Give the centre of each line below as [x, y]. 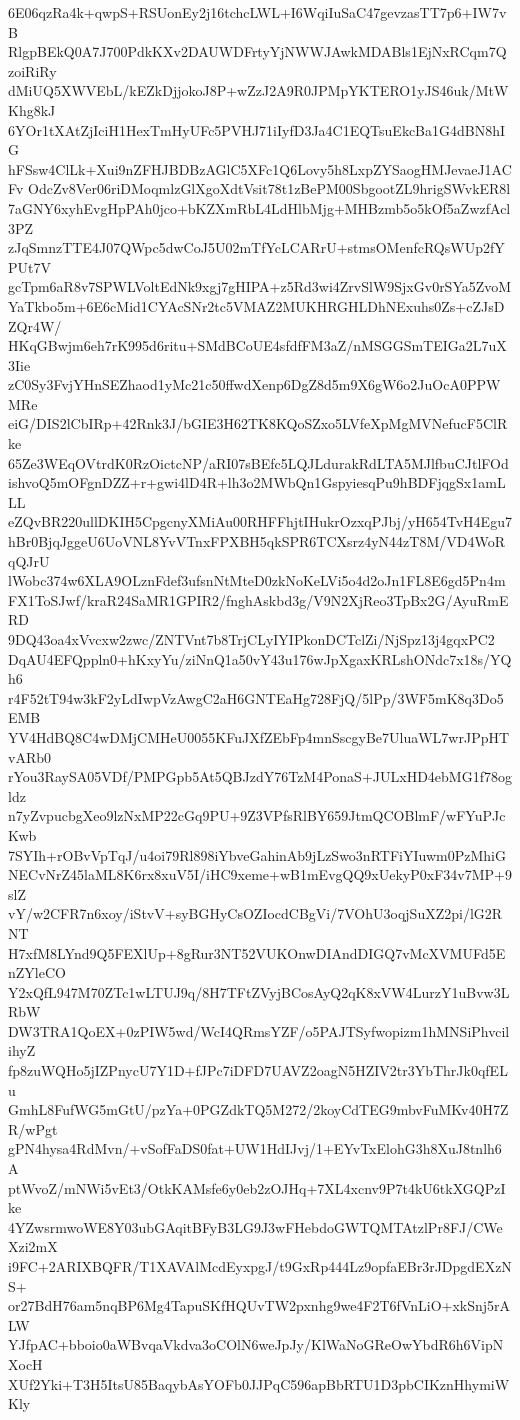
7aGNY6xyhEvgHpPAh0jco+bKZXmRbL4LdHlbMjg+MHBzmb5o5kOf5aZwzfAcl [259, 207]
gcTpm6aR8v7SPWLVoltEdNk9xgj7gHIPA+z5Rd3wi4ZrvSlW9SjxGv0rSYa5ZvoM [260, 286]
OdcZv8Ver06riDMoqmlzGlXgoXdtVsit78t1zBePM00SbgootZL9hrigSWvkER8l [269, 188]
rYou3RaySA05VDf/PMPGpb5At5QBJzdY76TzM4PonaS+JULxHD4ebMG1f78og [260, 776]
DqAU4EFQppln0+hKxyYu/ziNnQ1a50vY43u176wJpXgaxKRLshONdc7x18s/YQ [260, 658]
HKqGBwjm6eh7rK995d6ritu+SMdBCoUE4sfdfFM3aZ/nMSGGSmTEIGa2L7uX [257, 345]
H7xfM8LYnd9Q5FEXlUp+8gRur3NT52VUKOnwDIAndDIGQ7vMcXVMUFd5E [257, 952]
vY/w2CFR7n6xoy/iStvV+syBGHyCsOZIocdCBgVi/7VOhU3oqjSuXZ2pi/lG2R [255, 913]
